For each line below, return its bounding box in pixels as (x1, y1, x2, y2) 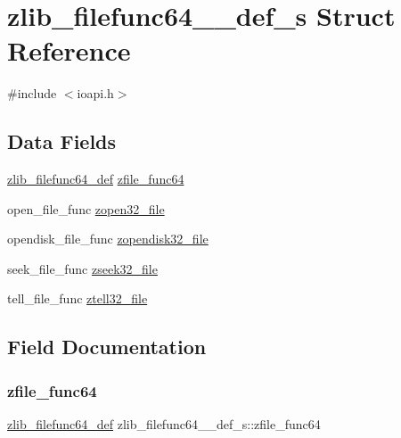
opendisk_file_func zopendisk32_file (7, 229, 209, 248)
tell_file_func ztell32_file (7, 289, 148, 308)
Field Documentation (7, 333, 207, 360)
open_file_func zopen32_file (7, 199, 165, 218)
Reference (7, 32, 131, 69)
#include (7, 84, 57, 103)
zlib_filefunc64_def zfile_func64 (7, 169, 184, 188)
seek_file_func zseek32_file (7, 259, 158, 277)
